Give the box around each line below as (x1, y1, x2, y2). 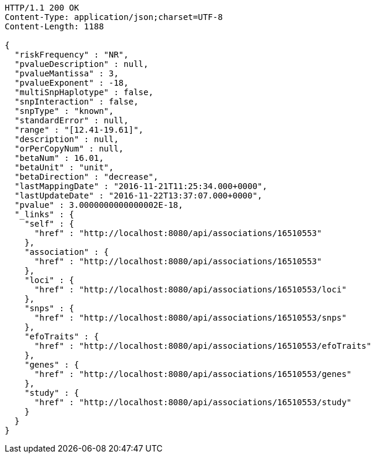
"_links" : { (14, 210, 75, 219)
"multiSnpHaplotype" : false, (14, 87, 153, 97)
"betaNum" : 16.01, (14, 153, 104, 163)
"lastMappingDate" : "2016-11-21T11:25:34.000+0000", (14, 181, 267, 191)
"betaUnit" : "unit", (14, 163, 114, 172)
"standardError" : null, (14, 116, 129, 125)
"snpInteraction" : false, (14, 97, 139, 106)
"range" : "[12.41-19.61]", (14, 125, 144, 134)
